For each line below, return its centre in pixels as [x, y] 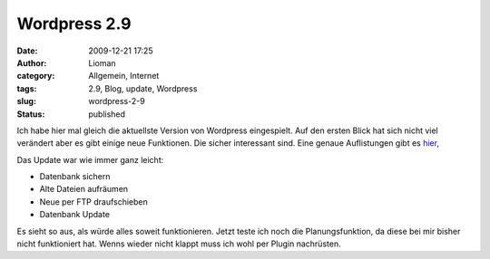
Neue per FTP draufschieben [94, 201]
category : [36, 76]
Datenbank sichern [75, 177]
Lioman [103, 62]
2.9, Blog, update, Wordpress [143, 88]
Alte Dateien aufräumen [84, 189]
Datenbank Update [75, 215]
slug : [26, 101]
